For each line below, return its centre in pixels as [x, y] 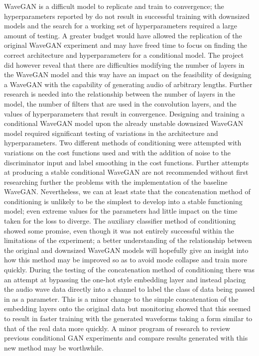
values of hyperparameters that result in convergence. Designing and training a [125, 113]
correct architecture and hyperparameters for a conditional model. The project [124, 55]
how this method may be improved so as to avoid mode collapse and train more [126, 260]
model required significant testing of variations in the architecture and [111, 133]
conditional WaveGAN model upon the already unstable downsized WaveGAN [124, 123]
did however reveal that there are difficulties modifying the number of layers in [124, 64]
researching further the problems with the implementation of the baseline [116, 181]
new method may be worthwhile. [54, 347]
